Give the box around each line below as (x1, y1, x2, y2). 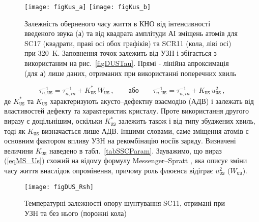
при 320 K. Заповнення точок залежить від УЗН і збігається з (24, 48, 217, 58)
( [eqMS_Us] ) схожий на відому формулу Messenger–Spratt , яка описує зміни (4, 155, 247, 166)
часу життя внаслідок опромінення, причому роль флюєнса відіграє (4, 165, 213, 176)
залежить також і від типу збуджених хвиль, (119, 116, 255, 126)
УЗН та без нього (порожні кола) (24, 207, 127, 218)
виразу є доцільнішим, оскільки (4, 116, 102, 126)
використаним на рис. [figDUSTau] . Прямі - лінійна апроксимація (24, 58, 229, 68)
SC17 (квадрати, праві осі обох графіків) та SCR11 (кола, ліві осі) (24, 38, 232, 48)
